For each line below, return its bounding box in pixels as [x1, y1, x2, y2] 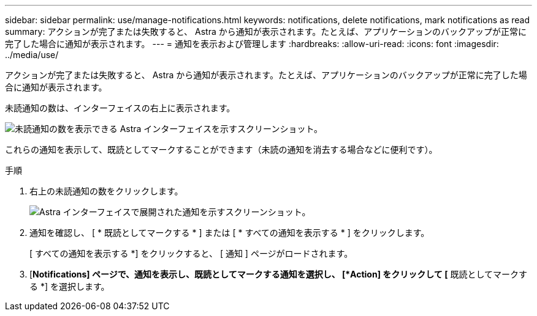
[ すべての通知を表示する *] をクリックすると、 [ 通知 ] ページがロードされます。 [29, 248, 353, 259]
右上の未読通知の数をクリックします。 [29, 186, 183, 196]
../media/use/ [5, 50, 59, 60]
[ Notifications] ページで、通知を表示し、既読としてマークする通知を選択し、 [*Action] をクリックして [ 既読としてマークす [29, 269, 527, 279]
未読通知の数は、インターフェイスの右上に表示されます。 [5, 103, 235, 113]
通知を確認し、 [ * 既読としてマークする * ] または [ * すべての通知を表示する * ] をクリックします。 [29, 227, 430, 238]
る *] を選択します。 [29, 281, 110, 292]
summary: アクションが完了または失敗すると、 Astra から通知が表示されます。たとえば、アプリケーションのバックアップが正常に [5, 26, 527, 37]
